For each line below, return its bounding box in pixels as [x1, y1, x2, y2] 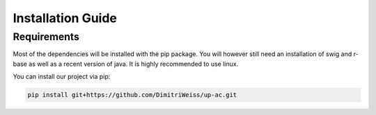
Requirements [13, 30, 80, 43]
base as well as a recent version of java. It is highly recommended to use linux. [13, 60, 239, 68]
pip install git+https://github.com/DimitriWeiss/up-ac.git [27, 91, 237, 99]
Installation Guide [13, 10, 118, 26]
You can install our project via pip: [13, 73, 111, 81]
